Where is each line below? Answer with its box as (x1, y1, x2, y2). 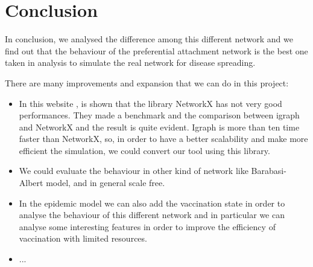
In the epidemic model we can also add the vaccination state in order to (19, 196, 285, 209)
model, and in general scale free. (46, 176, 165, 189)
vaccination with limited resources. (19, 232, 147, 245)
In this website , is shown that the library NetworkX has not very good (19, 97, 282, 109)
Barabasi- (251, 164, 286, 177)
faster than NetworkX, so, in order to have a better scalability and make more (19, 132, 308, 145)
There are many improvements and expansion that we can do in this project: (5, 76, 289, 89)
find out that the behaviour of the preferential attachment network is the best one (5, 44, 308, 57)
